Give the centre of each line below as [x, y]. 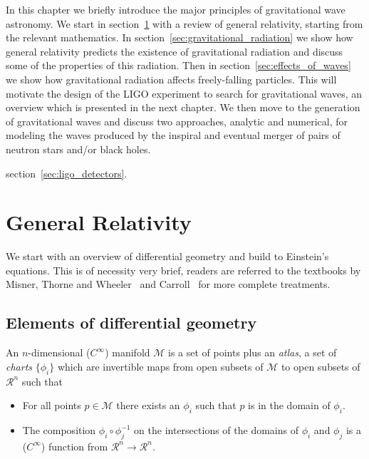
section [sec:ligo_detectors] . [67, 173]
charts [19, 366]
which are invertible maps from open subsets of [160, 366]
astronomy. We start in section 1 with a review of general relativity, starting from [184, 23]
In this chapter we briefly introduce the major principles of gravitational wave [176, 9]
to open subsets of [321, 366]
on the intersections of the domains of [216, 430]
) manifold [128, 352]
